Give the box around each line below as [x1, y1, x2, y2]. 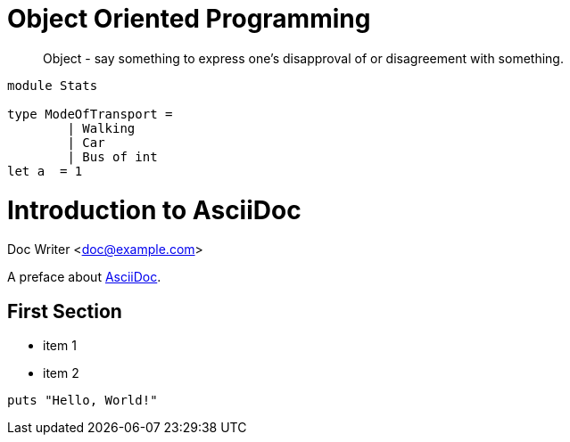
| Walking [67, 120, 136, 135]
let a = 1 [7, 163, 83, 178]
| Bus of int [67, 149, 158, 164]
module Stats [7, 78, 98, 93]
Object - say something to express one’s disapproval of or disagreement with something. [43, 50, 564, 66]
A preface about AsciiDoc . [7, 269, 161, 285]
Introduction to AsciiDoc [7, 194, 302, 225]
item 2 [43, 365, 79, 381]
